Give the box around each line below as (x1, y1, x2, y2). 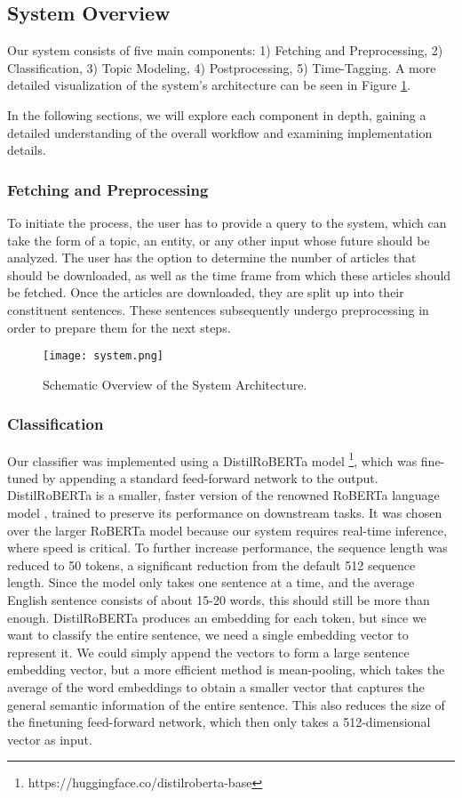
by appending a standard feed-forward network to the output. (42, 468, 378, 487)
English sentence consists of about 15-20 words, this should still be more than (7, 591, 430, 609)
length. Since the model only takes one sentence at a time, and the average (7, 573, 415, 592)
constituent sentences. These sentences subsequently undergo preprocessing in (7, 300, 429, 318)
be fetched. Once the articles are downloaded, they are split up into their (7, 283, 404, 302)
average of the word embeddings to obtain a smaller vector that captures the (7, 677, 425, 696)
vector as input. (7, 729, 92, 748)
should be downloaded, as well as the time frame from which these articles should (7, 265, 451, 284)
